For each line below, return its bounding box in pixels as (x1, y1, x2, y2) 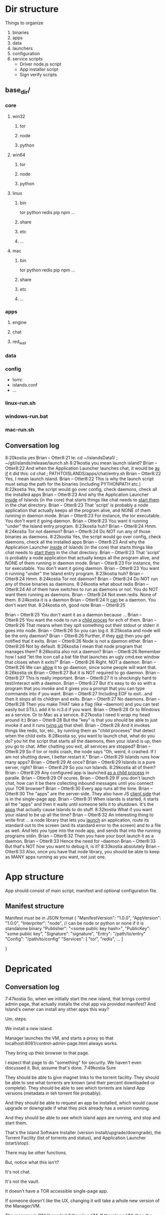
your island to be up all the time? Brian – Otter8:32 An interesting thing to (5, 812, 154, 818)
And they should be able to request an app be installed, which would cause (5, 1100, 159, 1106)
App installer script (19, 66, 58, 72)
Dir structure (5, 3, 59, 15)
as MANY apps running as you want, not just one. (5, 854, 107, 860)
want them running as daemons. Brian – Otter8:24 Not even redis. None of (5, 591, 157, 598)
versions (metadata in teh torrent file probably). (5, 1090, 102, 1096)
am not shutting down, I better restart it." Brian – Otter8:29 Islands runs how (5, 754, 160, 760)
